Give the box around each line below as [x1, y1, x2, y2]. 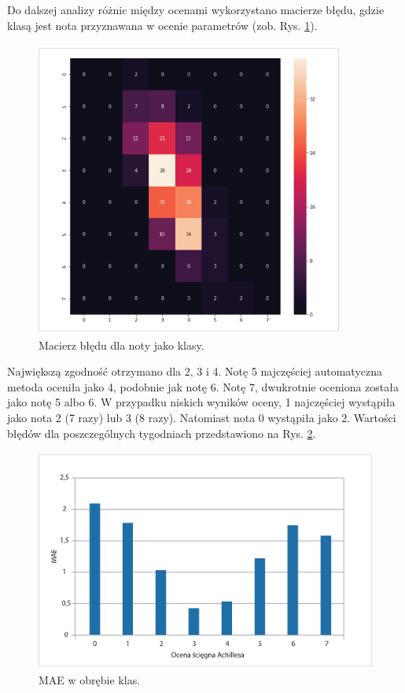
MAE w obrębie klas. [39, 671, 141, 687]
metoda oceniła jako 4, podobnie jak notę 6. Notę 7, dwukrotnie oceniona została [7, 378, 399, 395]
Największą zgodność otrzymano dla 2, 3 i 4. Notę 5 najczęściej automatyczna [7, 363, 382, 380]
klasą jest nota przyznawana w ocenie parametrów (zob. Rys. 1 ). [7, 17, 318, 33]
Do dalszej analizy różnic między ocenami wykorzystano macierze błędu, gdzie [7, 2, 385, 17]
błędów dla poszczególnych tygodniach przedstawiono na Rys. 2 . [7, 424, 316, 441]
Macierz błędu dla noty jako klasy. [39, 336, 204, 353]
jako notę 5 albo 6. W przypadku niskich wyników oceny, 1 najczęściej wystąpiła [7, 394, 396, 410]
